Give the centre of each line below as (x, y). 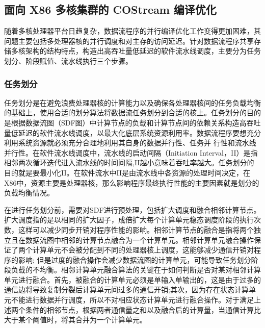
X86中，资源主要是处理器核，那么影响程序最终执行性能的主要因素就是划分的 (132, 182)
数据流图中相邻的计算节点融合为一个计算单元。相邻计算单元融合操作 (139, 239)
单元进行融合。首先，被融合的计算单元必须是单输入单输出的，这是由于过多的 (132, 279)
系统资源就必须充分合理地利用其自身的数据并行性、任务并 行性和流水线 (137, 143)
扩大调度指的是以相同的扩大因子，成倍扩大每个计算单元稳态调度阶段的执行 (129, 220)
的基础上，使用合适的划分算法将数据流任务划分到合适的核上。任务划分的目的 (132, 112)
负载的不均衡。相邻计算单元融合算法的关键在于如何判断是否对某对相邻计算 (136, 270)
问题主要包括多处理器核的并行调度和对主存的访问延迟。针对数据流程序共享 (129, 41)
